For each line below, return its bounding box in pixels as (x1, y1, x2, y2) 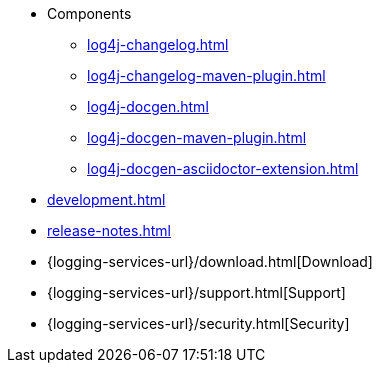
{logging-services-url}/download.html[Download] (47, 253, 373, 270)
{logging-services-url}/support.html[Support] (47, 284, 346, 301)
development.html (47, 191, 166, 208)
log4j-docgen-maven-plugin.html (87, 129, 307, 146)
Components (47, 5, 132, 22)
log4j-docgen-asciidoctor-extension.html (87, 160, 359, 177)
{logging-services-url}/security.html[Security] (47, 315, 350, 332)
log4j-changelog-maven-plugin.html (87, 67, 326, 84)
